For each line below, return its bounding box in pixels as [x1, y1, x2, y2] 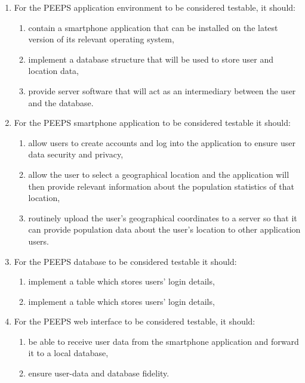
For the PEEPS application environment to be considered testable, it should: [14, 1, 295, 13]
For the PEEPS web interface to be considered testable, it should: [14, 315, 255, 328]
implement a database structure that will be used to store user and [28, 52, 274, 65]
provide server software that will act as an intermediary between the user [28, 84, 296, 97]
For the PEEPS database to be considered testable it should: [14, 255, 237, 267]
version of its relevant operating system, [28, 33, 174, 45]
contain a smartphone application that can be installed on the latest [28, 21, 278, 33]
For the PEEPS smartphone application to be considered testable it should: [14, 116, 291, 129]
